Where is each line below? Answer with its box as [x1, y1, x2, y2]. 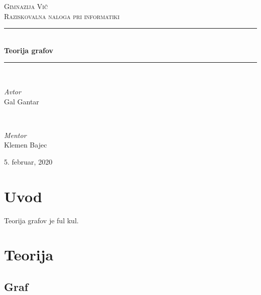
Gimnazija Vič [4, 1, 48, 11]
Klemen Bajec [4, 139, 47, 150]
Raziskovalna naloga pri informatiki [4, 11, 120, 21]
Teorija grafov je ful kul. [4, 215, 79, 225]
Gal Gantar [4, 96, 39, 106]
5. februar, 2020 [4, 156, 53, 167]
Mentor [4, 129, 27, 140]
